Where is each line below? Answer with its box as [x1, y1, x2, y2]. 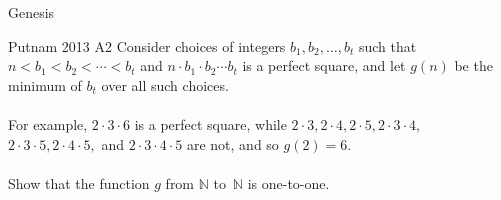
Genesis [8, 2, 55, 22]
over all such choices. [101, 74, 229, 95]
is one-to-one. [247, 172, 330, 193]
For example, [8, 113, 88, 134]
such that [358, 35, 417, 56]
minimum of [8, 74, 82, 95]
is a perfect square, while [134, 113, 287, 134]
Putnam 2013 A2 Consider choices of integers [8, 35, 286, 56]
